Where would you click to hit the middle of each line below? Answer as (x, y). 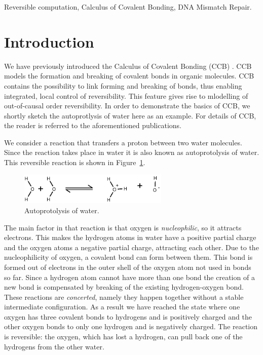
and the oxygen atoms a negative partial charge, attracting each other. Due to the (131, 247)
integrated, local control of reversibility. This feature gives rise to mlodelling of (126, 95)
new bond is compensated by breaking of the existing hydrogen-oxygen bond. (124, 287)
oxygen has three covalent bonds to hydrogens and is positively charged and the (128, 316)
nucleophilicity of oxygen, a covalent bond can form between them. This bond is (128, 257)
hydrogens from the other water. (54, 346)
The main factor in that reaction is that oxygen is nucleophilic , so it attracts (123, 227)
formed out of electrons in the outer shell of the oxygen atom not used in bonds (128, 267)
